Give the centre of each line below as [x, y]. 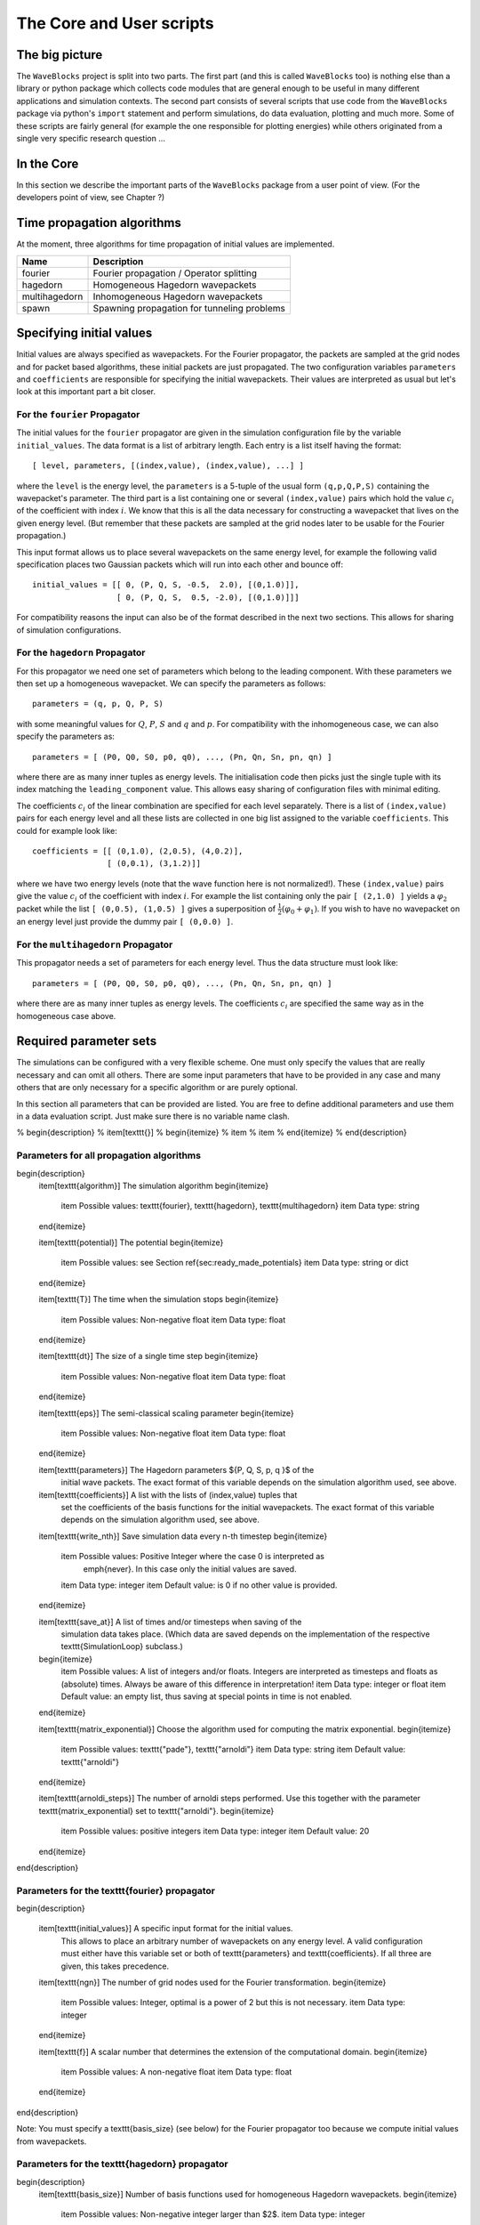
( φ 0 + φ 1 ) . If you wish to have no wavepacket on [371, 910]
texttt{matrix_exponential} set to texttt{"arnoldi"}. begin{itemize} [156, 1810]
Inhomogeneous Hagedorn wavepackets [178, 296]
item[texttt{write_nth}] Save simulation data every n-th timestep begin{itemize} [183, 1536]
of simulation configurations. [69, 630]
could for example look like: [67, 830]
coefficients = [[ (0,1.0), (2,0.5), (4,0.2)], [138, 851]
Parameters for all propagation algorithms [109, 1155]
